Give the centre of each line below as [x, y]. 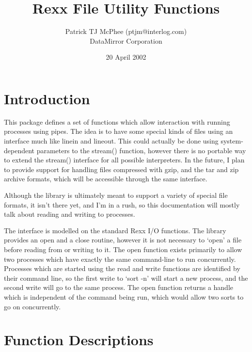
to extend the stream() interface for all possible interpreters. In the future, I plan [124, 160]
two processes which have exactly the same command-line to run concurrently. [120, 259]
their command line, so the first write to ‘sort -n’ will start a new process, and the [126, 278]
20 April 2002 [126, 57]
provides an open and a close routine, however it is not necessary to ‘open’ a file [123, 240]
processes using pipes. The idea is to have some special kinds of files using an [118, 131]
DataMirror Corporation [126, 40]
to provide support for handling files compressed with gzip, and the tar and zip [121, 169]
